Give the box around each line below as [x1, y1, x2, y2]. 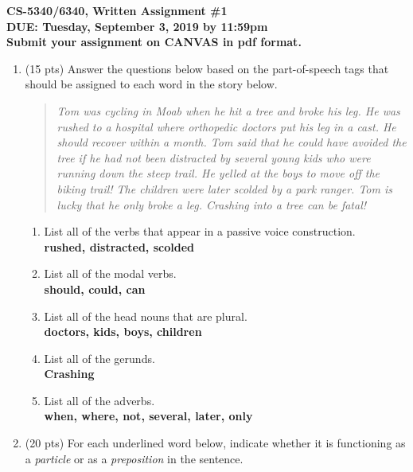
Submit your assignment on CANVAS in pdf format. [6, 33, 302, 50]
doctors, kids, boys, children [44, 323, 202, 340]
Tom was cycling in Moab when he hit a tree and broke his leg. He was [56, 102, 400, 119]
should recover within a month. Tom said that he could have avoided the [56, 134, 407, 150]
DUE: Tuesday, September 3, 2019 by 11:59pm [6, 18, 268, 34]
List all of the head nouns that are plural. [44, 307, 247, 324]
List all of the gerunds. [44, 349, 155, 366]
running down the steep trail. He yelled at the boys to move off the [56, 165, 380, 181]
